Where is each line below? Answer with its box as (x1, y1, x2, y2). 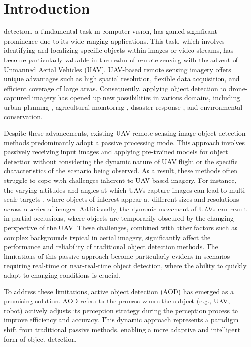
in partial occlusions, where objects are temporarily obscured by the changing (4, 213, 234, 223)
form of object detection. (4, 333, 77, 344)
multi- (229, 184, 247, 195)
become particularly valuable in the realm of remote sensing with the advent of (4, 54, 238, 64)
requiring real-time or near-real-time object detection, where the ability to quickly (4, 260, 247, 271)
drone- (228, 83, 248, 93)
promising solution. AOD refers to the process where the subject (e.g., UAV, (4, 296, 230, 306)
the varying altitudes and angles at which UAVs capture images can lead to (4, 184, 227, 195)
